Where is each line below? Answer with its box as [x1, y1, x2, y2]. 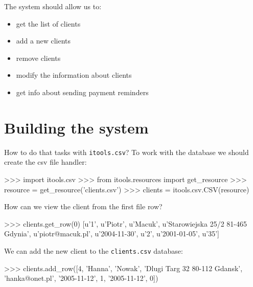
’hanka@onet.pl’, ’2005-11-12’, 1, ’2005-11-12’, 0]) [4, 273, 158, 283]
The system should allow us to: [4, 1, 102, 11]
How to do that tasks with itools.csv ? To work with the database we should [4, 146, 249, 157]
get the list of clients [16, 18, 81, 29]
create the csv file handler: [4, 157, 87, 167]
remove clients [16, 52, 61, 63]
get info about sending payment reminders [16, 86, 149, 97]
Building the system [4, 117, 149, 138]
